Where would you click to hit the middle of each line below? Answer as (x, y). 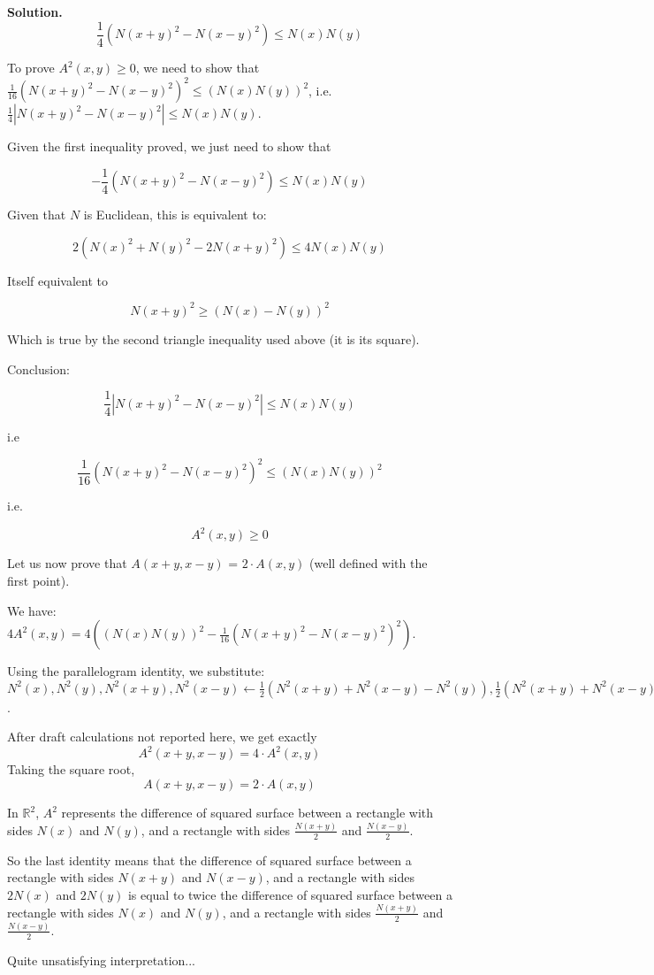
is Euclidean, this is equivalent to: (175, 215)
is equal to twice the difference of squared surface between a (290, 894)
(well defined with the (369, 563)
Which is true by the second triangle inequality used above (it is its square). (213, 338)
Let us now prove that (67, 563)
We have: (32, 610)
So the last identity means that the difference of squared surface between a (209, 860)
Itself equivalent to (58, 280)
